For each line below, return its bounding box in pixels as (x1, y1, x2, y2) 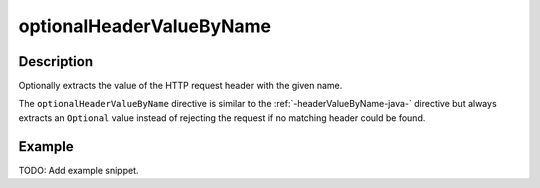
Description (18, 53, 94, 70)
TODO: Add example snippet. (18, 164, 139, 176)
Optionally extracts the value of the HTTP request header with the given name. (18, 80, 343, 92)
